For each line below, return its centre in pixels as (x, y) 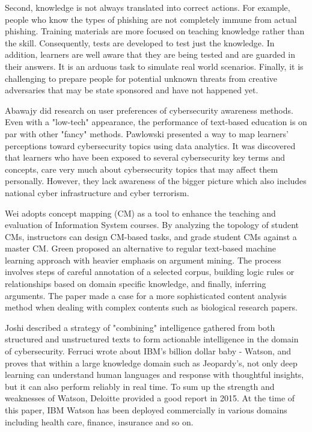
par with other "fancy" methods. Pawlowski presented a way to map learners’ (147, 133)
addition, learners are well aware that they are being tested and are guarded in (150, 54)
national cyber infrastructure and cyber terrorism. (97, 192)
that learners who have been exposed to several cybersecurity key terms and (145, 157)
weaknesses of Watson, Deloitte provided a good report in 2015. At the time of (150, 398)
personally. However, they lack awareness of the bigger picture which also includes (156, 181)
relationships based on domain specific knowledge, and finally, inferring (136, 284)
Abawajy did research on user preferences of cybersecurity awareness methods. (149, 110)
